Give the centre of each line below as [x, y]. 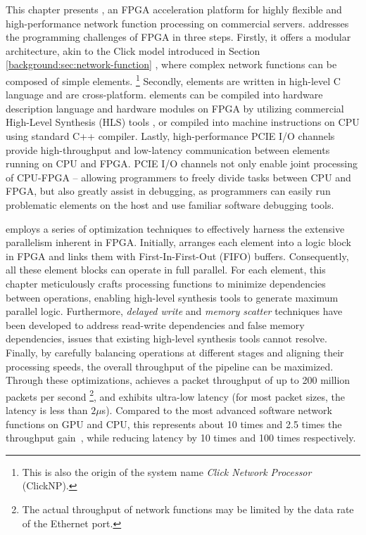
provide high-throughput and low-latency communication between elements [168, 149]
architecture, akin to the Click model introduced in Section [133, 50]
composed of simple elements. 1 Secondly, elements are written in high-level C [173, 79]
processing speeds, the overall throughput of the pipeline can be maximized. [170, 366]
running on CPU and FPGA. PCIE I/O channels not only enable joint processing [182, 163]
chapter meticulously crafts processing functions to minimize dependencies [166, 283]
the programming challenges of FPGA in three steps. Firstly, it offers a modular [178, 37]
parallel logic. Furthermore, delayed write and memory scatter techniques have [174, 311]
